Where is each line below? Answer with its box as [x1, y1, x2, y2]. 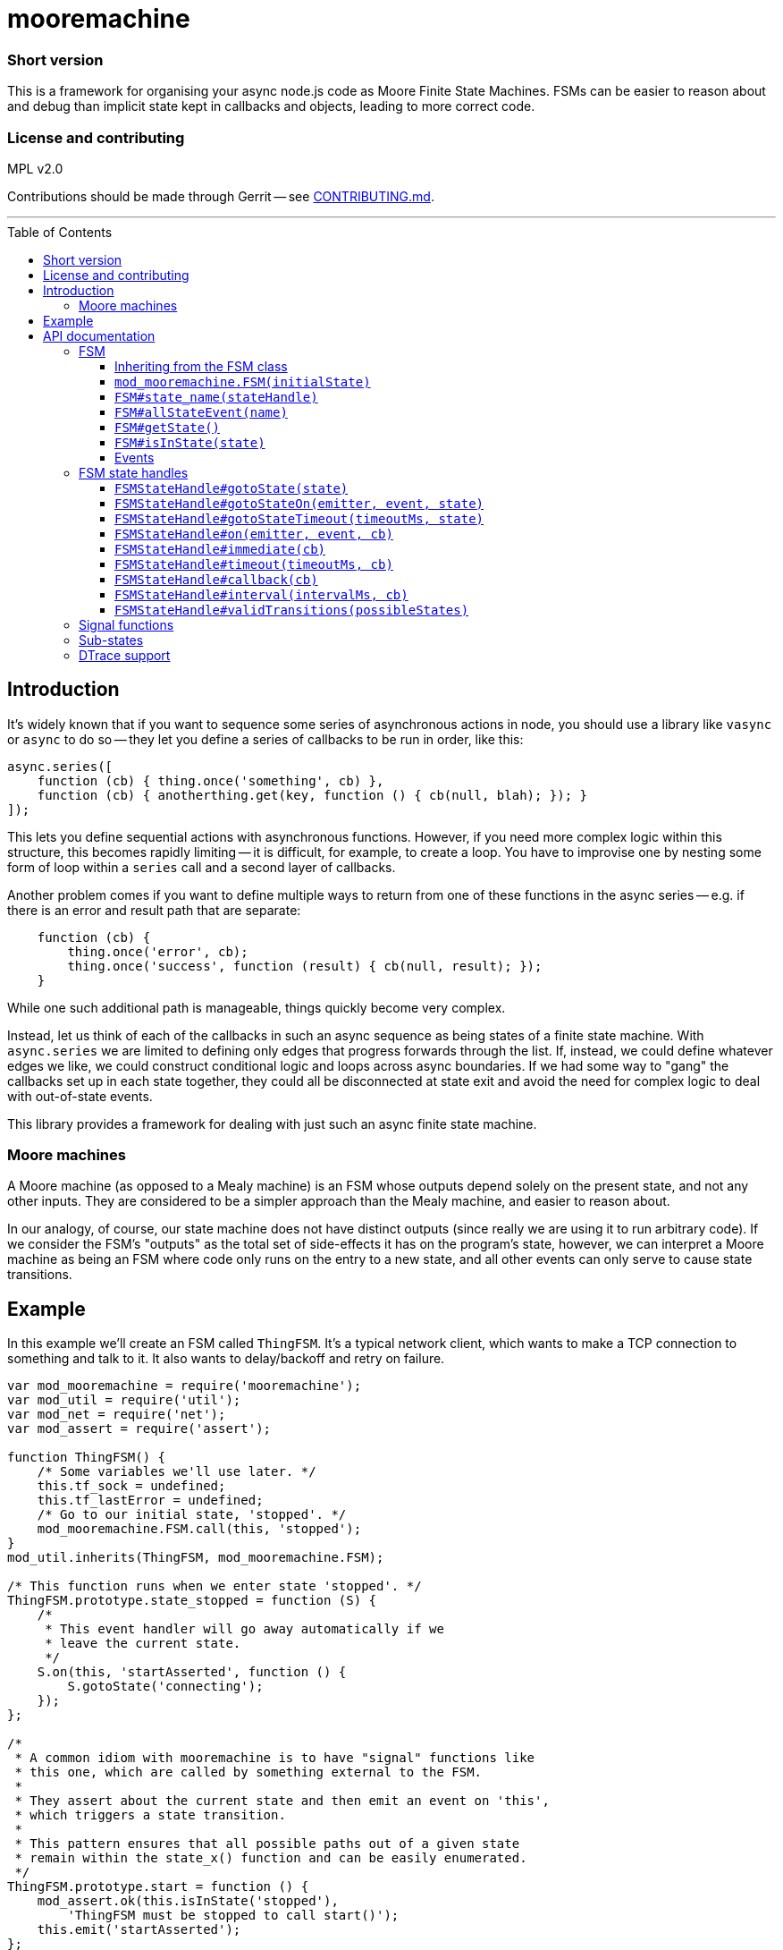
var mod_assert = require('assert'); [7, 1421, 272, 1437]
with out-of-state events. [7, 1088, 153, 1104]
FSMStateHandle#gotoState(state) [114, 480, 349, 496]
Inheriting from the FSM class [114, 358, 288, 374]
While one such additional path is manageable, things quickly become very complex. [7, 999, 506, 1015]
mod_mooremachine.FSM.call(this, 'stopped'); [37, 1522, 362, 1537]
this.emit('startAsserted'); [37, 1922, 241, 1937]
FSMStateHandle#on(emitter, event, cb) [114, 526, 393, 541]
